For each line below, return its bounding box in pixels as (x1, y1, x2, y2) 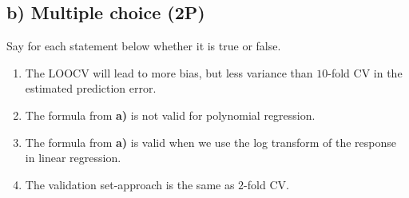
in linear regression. (25, 149, 121, 166)
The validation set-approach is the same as (25, 176, 235, 192)
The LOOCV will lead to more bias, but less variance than (25, 64, 313, 81)
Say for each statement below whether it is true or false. (6, 38, 281, 54)
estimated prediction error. (25, 80, 157, 97)
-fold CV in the (328, 64, 403, 81)
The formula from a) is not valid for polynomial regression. (25, 106, 316, 123)
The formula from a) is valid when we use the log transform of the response (25, 133, 396, 150)
